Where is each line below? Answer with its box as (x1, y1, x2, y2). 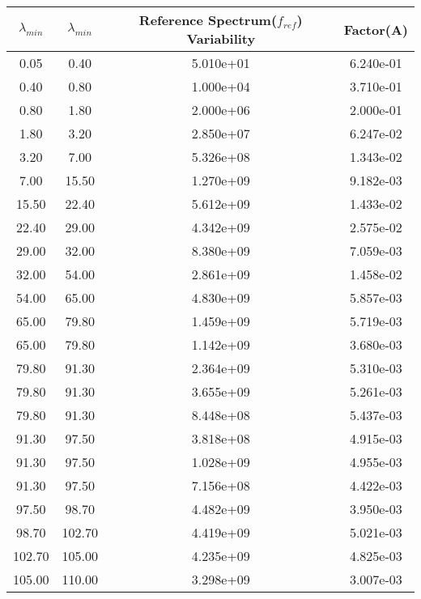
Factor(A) (343, 19, 408, 39)
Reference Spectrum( (138, 11, 278, 29)
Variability (186, 29, 256, 48)
